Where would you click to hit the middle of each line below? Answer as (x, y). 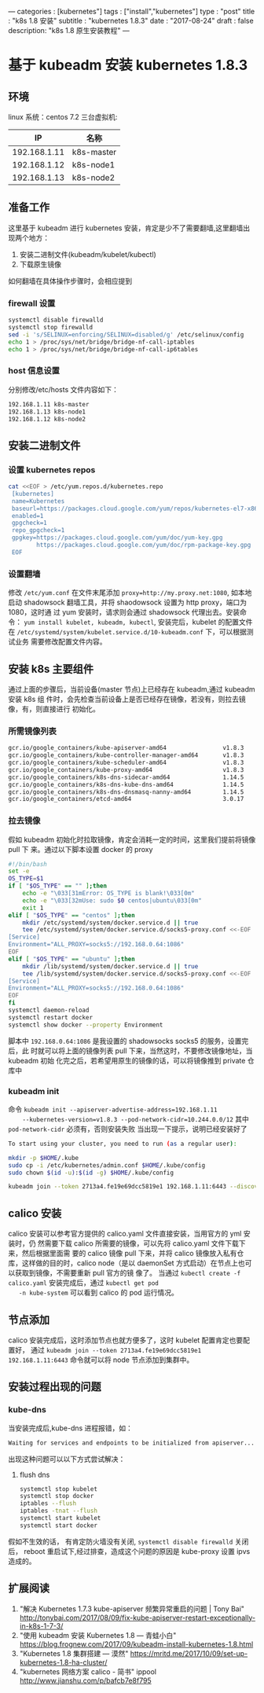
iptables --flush (48, 1504)
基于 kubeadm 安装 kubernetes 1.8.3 (128, 65)
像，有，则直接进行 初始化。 (54, 709)
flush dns (35, 1474)
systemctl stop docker (57, 1497)
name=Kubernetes (38, 501)
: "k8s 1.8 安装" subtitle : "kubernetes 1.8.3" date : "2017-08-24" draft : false (131, 20)
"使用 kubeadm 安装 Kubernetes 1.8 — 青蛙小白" (98, 1635)
